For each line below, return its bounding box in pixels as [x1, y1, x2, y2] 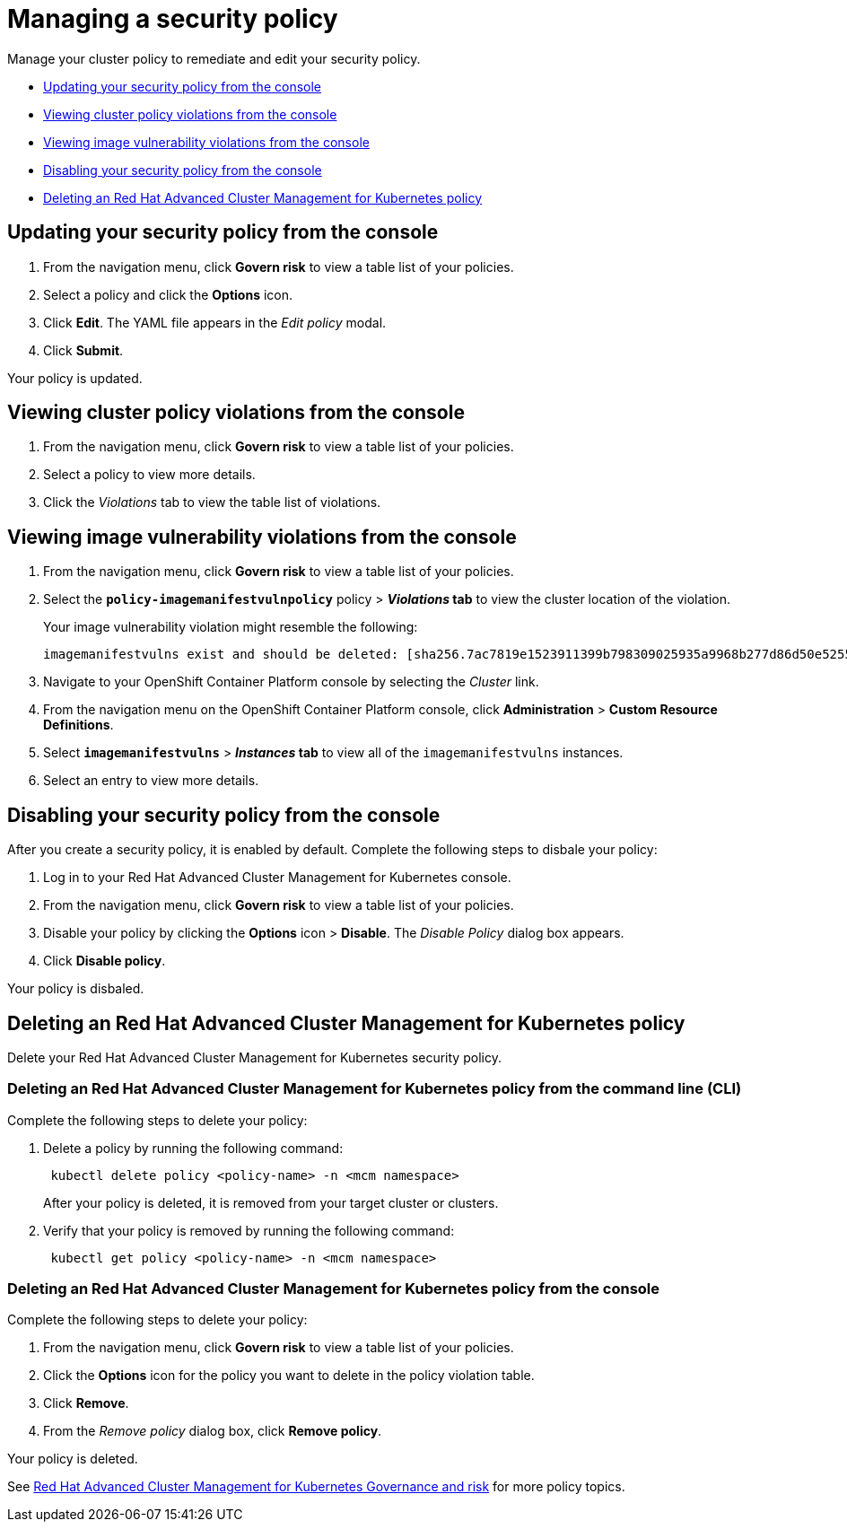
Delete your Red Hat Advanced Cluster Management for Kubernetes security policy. [7, 1049, 502, 1065]
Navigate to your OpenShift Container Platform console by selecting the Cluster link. [43, 674, 539, 690]
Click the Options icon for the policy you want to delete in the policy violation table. [43, 1367, 535, 1384]
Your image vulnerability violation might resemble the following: [43, 619, 418, 635]
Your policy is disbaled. [7, 981, 144, 997]
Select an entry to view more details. [43, 773, 259, 789]
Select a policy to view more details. [43, 467, 256, 483]
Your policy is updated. [7, 370, 143, 386]
